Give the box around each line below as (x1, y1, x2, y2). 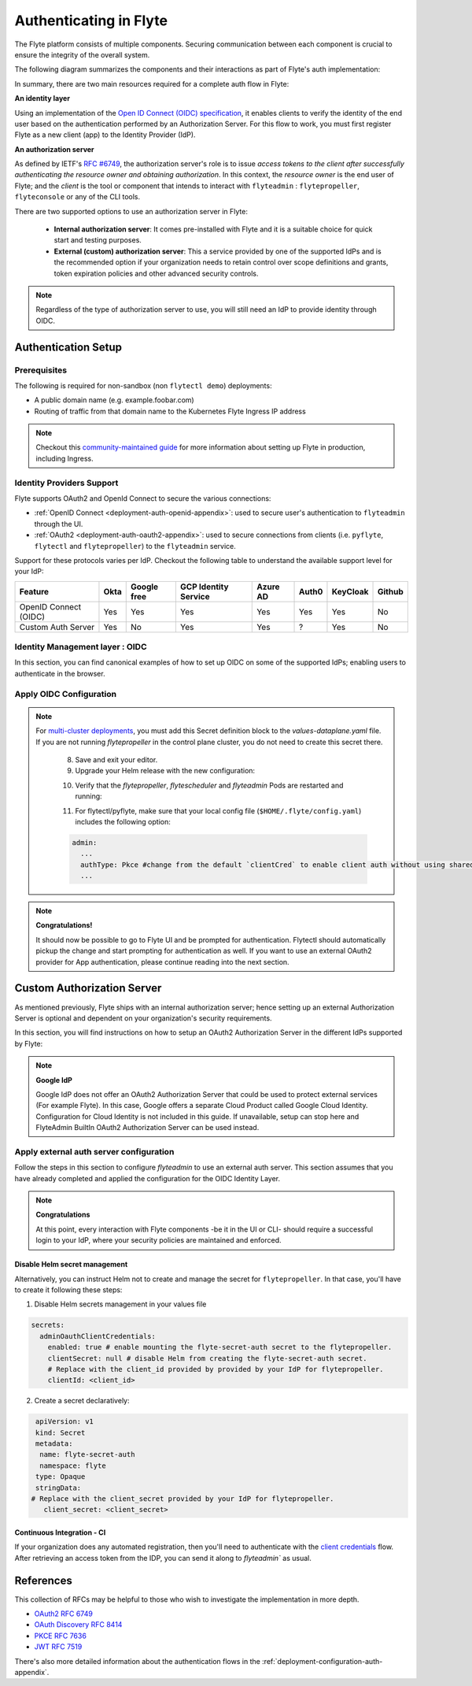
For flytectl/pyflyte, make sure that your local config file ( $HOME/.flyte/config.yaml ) (75, 806, 362, 815)
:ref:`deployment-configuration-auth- (262, 1656, 383, 1666)
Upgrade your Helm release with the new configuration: (75, 766, 256, 776)
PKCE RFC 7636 (34, 1631, 87, 1640)
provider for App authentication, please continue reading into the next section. (35, 957, 290, 966)
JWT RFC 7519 (34, 1642, 83, 1651)
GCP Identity (179, 581, 229, 592)
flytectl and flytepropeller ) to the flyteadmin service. (34, 541, 236, 550)
